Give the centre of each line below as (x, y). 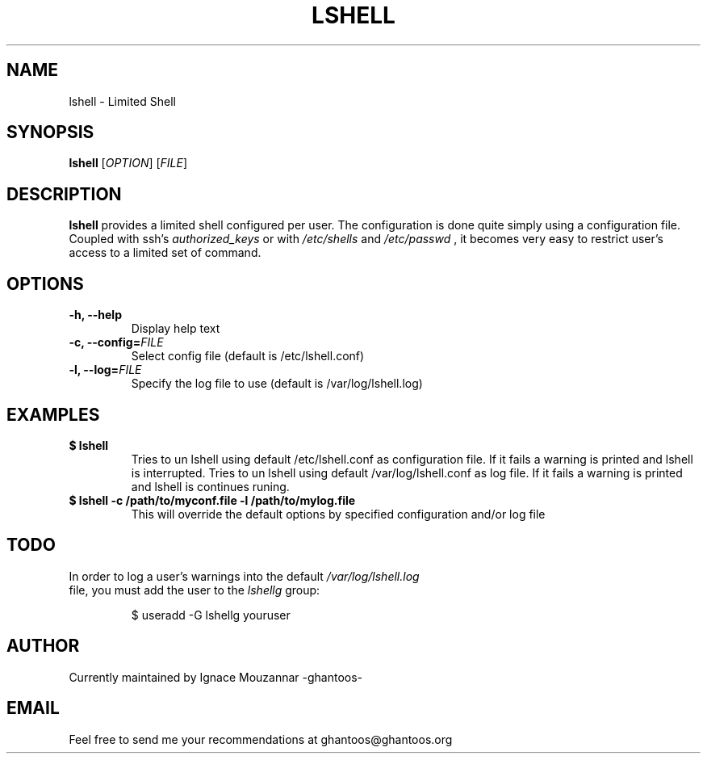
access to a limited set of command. (165, 253)
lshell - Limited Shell (122, 101)
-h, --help (95, 315)
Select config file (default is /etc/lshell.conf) (248, 356)
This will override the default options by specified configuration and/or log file (338, 514)
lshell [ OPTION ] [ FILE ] (128, 163)
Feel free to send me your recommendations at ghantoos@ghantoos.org (261, 739)
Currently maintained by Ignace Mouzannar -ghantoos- (216, 677)
